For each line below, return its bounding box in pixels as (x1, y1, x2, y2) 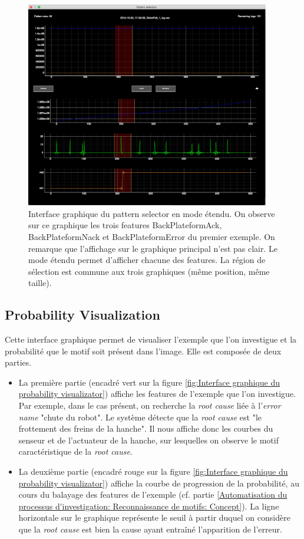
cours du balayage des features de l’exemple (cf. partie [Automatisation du (18, 488, 288, 501)
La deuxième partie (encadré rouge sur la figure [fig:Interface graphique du (18, 465, 288, 478)
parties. (5, 356, 32, 369)
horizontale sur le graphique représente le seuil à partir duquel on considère (18, 511, 290, 524)
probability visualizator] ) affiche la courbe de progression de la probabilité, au (18, 476, 299, 489)
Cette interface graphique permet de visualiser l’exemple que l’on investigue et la (5, 333, 297, 346)
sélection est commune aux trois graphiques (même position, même (28, 265, 270, 277)
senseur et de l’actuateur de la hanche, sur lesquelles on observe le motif (18, 433, 279, 446)
